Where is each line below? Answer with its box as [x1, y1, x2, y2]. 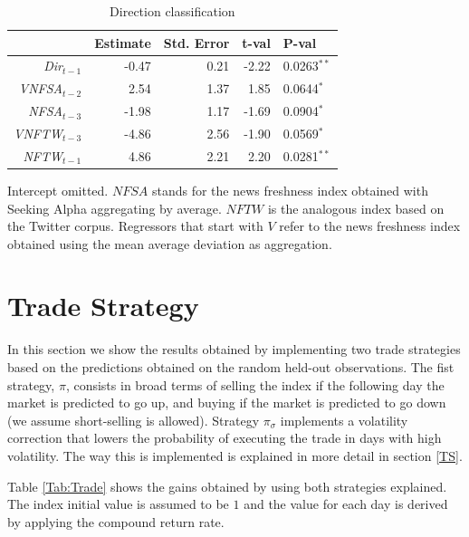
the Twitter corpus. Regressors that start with [7, 216, 263, 235]
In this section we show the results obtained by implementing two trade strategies [7, 340, 461, 359]
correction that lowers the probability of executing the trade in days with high [7, 428, 442, 447]
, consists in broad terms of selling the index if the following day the [65, 375, 445, 394]
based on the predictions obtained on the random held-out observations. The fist [7, 358, 455, 376]
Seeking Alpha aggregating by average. [7, 198, 222, 217]
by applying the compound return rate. [7, 512, 225, 531]
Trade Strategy [7, 287, 199, 324]
